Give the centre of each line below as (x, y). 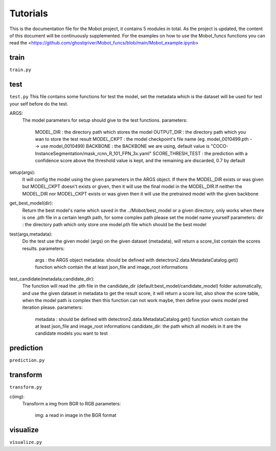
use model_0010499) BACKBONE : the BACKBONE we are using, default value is (125, 146)
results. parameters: (43, 248)
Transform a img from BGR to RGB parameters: (72, 404)
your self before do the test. (39, 104)
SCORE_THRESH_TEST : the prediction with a (200, 153)
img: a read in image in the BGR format (76, 415)
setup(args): (22, 172)
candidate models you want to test (71, 333)
